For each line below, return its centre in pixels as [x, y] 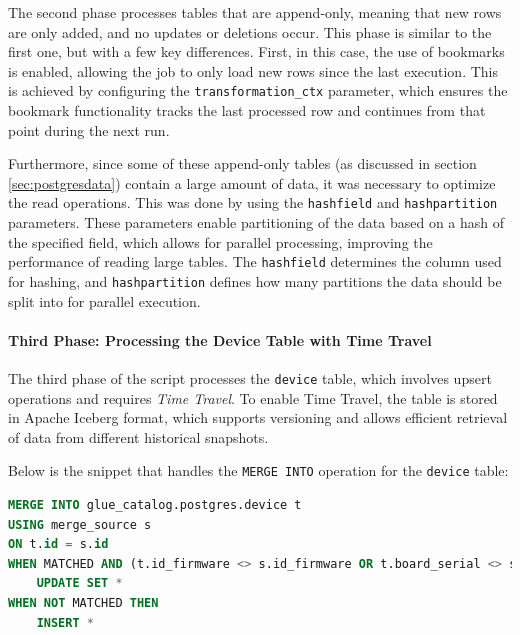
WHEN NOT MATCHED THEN [83, 603]
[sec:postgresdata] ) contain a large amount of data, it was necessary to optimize [252, 182]
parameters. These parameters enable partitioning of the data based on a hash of [256, 222]
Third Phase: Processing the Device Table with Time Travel [220, 339]
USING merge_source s [80, 524]
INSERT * [65, 622]
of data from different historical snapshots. [138, 436]
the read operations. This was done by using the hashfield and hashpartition [253, 202]
